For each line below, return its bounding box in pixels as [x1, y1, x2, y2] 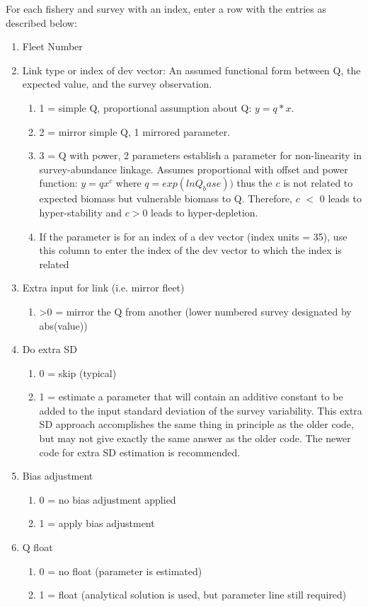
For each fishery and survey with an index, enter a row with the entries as [6, 1, 326, 16]
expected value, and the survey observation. [22, 76, 212, 91]
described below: [6, 15, 77, 30]
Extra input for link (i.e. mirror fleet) [22, 280, 185, 295]
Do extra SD [22, 342, 77, 357]
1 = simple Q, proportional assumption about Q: [39, 100, 252, 115]
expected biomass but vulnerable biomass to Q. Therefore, [39, 191, 293, 206]
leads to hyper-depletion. [151, 204, 258, 219]
